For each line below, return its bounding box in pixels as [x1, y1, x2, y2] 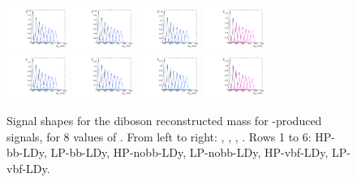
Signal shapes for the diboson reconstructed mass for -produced [6, 112, 322, 129]
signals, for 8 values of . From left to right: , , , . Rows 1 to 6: [6, 128, 312, 145]
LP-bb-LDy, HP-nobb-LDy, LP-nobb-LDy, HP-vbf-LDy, [50, 144, 329, 161]
